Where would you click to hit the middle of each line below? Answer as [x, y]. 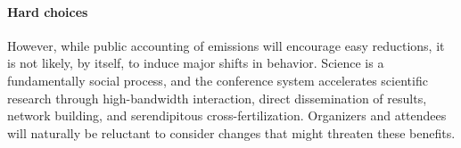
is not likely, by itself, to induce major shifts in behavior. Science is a [196, 63]
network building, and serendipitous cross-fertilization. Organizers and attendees [227, 115]
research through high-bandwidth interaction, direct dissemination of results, [217, 98]
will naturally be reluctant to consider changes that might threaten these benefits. [231, 132]
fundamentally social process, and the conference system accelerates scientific [218, 80]
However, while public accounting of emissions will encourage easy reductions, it [226, 45]
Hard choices [48, 11]
